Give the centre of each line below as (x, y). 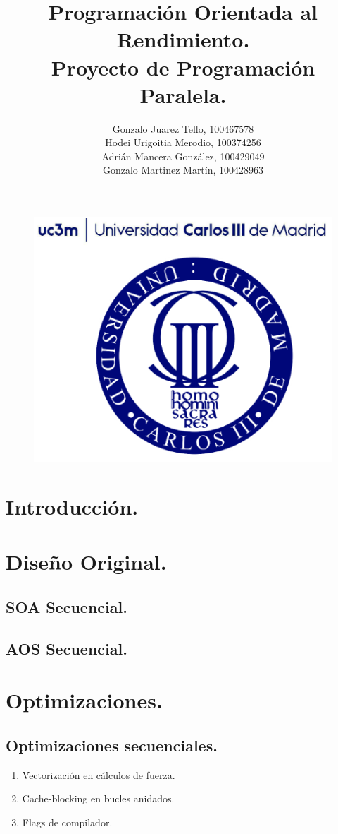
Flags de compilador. (67, 822)
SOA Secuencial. (67, 606)
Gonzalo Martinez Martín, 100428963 (183, 170)
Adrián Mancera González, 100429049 (183, 156)
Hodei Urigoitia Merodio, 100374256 (183, 142)
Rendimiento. (183, 39)
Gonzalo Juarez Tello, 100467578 (183, 128)
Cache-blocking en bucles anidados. (98, 798)
